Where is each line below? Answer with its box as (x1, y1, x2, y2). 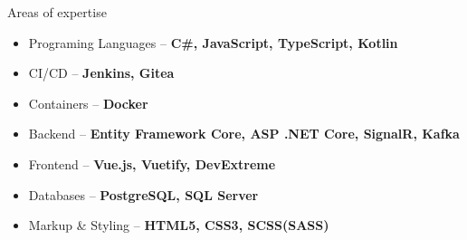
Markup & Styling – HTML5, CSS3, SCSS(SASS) (28, 216, 329, 235)
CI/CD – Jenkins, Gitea (28, 63, 175, 82)
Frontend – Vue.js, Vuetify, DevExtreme (28, 154, 276, 173)
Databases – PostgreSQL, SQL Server (28, 185, 259, 204)
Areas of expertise (7, 3, 107, 21)
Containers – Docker (28, 93, 148, 112)
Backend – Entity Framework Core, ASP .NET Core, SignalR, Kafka (28, 124, 460, 143)
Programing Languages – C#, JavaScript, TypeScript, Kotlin (28, 33, 398, 52)
